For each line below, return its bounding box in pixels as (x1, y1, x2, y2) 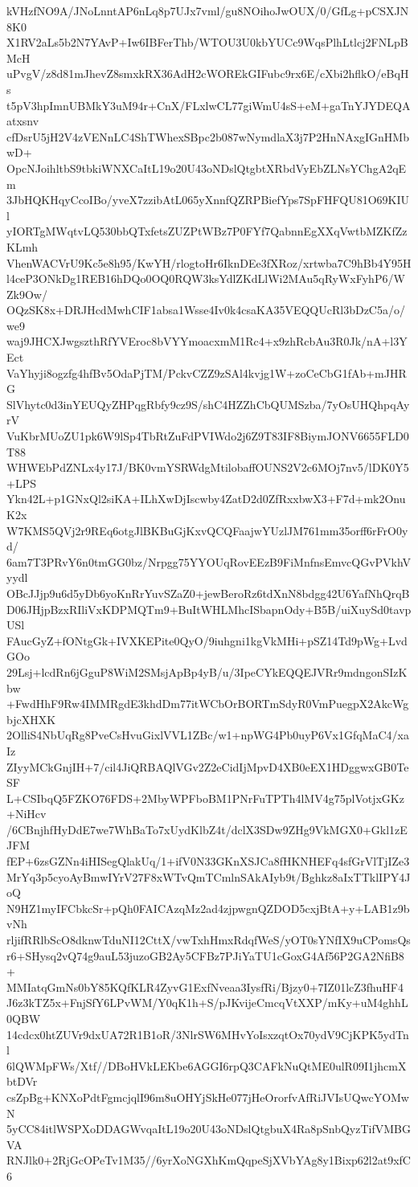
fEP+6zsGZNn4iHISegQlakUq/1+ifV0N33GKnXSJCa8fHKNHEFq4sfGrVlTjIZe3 (6, 853, 410, 870)
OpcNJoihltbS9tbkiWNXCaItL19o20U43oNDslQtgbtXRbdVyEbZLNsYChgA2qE (6, 159, 407, 176)
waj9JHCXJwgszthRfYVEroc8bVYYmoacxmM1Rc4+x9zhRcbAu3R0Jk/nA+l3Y (6, 333, 408, 350)
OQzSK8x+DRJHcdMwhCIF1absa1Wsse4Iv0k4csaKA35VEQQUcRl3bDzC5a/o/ (6, 301, 405, 318)
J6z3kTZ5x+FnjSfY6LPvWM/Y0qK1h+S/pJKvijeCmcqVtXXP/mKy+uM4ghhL (6, 994, 408, 1011)
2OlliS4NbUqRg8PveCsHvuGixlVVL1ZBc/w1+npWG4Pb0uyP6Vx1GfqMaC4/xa (6, 727, 409, 743)
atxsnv (6, 113, 39, 129)
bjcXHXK (6, 710, 56, 727)
